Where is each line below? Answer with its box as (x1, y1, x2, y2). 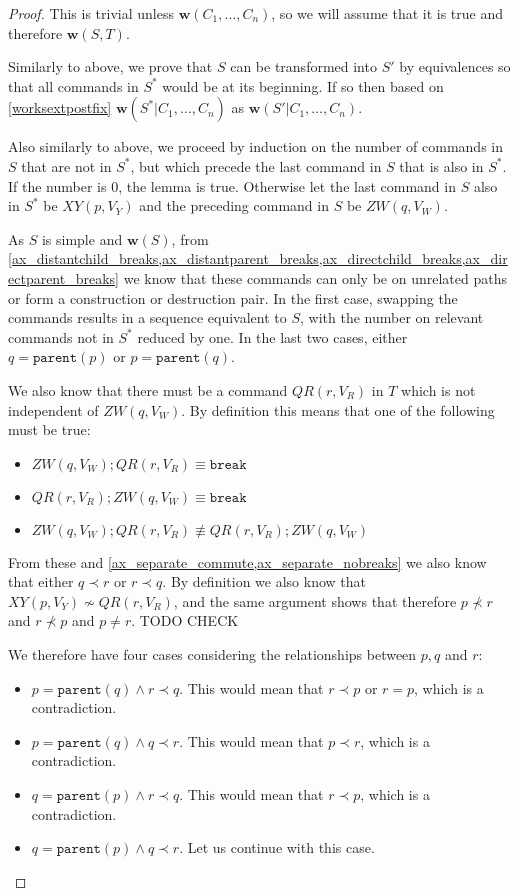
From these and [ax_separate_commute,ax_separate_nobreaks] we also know (8, 551, 487, 572)
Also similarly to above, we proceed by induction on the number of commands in (8, 136, 504, 157)
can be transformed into (230, 56, 377, 77)
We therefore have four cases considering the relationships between (8, 644, 417, 665)
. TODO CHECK (131, 610, 239, 631)
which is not (401, 379, 476, 400)
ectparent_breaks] (8, 267, 119, 288)
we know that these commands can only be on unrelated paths (123, 267, 507, 288)
